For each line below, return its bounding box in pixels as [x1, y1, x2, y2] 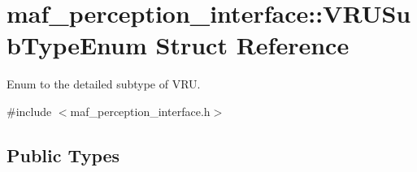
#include [7, 102, 52, 119]
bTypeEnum [7, 28, 147, 62]
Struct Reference [155, 28, 350, 62]
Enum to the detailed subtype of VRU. [7, 75, 201, 92]
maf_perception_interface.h [70, 102, 211, 119]
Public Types [7, 142, 120, 167]
